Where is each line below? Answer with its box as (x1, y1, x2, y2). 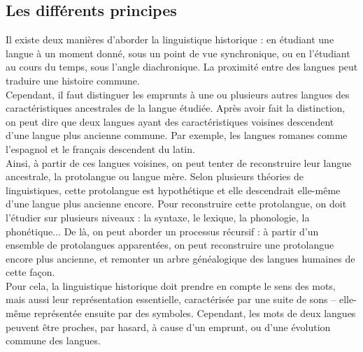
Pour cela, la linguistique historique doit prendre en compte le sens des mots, (6, 278, 336, 293)
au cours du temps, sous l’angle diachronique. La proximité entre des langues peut (6, 59, 358, 74)
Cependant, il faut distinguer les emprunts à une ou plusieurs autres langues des (6, 87, 350, 101)
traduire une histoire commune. (6, 73, 140, 87)
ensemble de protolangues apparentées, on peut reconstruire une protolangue (6, 237, 334, 252)
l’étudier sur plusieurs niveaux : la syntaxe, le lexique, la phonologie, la (6, 210, 310, 224)
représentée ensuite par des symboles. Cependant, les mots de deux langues (34, 306, 356, 321)
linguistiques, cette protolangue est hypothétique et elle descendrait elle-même (6, 182, 341, 197)
